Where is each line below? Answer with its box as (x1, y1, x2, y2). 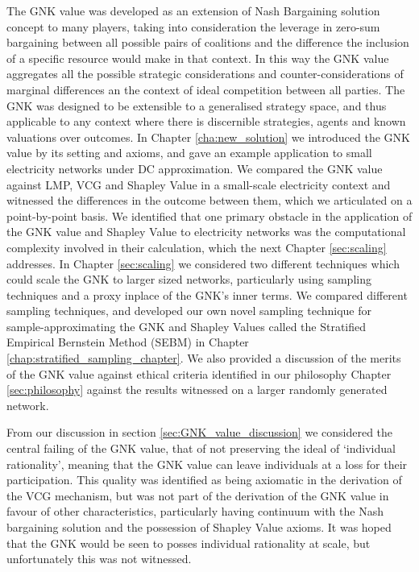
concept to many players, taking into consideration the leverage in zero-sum (6, 18, 380, 35)
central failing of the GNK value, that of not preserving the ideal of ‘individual (6, 440, 396, 457)
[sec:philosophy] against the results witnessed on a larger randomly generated (6, 381, 388, 398)
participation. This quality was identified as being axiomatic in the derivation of (6, 471, 402, 488)
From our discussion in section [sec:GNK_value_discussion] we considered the (6, 424, 393, 441)
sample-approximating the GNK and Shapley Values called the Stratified (6, 317, 367, 334)
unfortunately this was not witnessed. (6, 550, 192, 567)
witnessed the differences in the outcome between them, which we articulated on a (6, 192, 413, 209)
